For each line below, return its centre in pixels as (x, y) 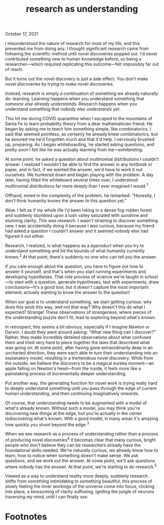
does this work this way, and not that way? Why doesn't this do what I (75, 307)
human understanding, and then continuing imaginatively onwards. (72, 393)
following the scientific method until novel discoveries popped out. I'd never (81, 54)
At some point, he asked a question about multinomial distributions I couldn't (82, 159)
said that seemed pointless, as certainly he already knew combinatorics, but (82, 134)
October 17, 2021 (22, 34)
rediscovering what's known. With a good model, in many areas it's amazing (82, 418)
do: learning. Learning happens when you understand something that (75, 99)
